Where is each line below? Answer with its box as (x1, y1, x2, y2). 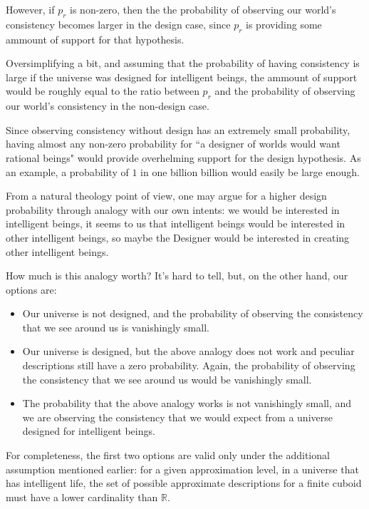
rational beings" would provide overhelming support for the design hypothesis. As (6, 150, 361, 165)
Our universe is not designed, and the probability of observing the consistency (22, 306, 363, 321)
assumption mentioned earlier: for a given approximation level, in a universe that (6, 461, 359, 476)
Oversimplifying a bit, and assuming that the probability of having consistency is (6, 56, 360, 71)
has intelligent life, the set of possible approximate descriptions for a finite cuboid (6, 475, 362, 490)
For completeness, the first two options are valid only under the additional (6, 448, 330, 463)
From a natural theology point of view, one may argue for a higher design (6, 188, 327, 203)
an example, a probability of (6, 164, 129, 179)
